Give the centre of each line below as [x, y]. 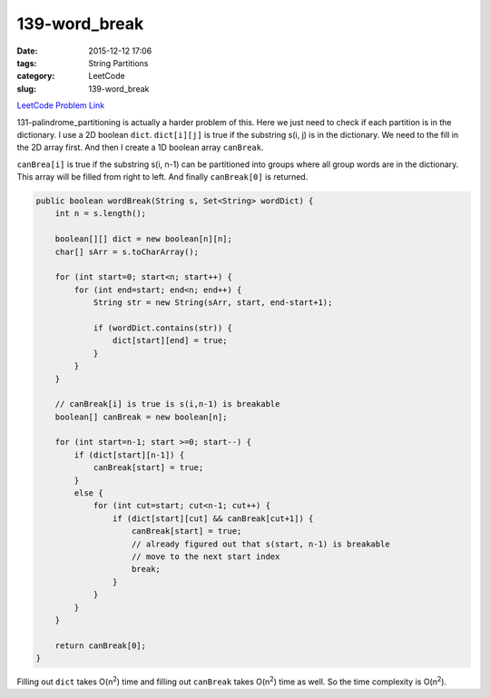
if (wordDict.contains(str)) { [163, 328]
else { [88, 493]
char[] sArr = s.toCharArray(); [127, 251]
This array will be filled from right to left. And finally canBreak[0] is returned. [162, 177]
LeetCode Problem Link [61, 105]
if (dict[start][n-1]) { [129, 455]
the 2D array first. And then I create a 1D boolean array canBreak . [140, 147]
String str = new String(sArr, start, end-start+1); [213, 303]
